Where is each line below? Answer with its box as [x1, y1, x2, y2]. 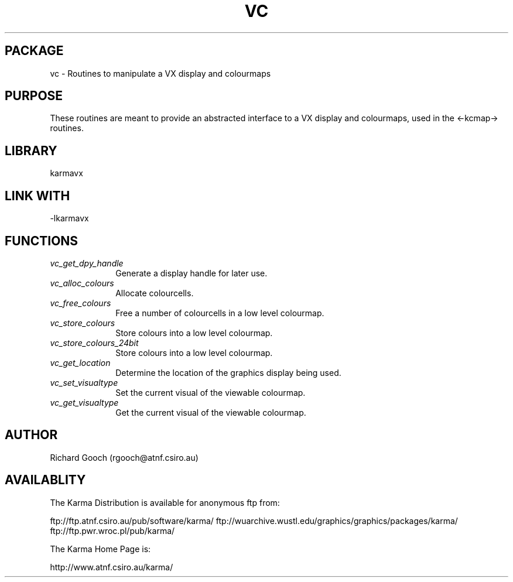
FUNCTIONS [5, 233, 78, 248]
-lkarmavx [50, 213, 89, 224]
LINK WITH [5, 188, 70, 203]
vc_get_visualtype [50, 397, 119, 408]
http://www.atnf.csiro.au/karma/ [50, 562, 173, 572]
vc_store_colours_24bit [50, 337, 139, 348]
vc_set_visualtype [50, 377, 118, 388]
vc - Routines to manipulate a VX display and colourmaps [50, 68, 271, 78]
